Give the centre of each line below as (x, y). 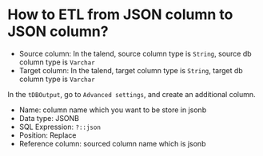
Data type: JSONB (49, 118)
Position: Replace (48, 135)
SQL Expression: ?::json (60, 127)
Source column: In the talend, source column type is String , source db (135, 53)
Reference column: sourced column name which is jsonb (112, 143)
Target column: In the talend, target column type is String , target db (131, 70)
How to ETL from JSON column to (120, 15)
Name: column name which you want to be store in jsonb (113, 110)
